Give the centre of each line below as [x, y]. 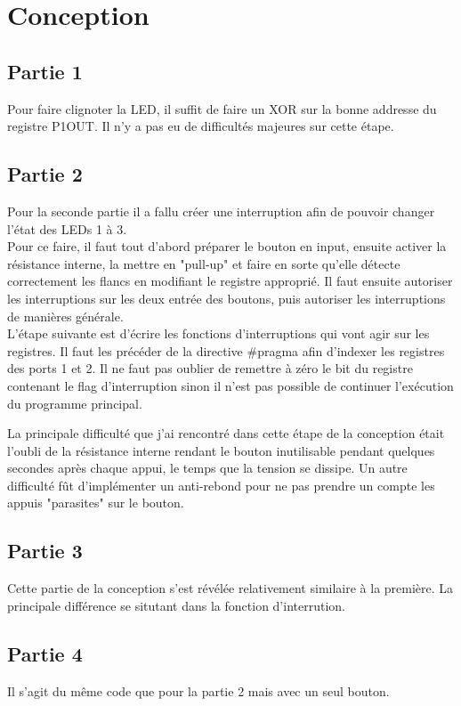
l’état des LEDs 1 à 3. [67, 228]
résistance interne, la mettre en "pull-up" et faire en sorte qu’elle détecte [204, 263]
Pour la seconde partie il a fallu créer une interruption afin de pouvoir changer [221, 211]
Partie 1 [45, 71]
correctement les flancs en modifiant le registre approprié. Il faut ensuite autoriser [230, 281]
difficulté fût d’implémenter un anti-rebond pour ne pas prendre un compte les [221, 485]
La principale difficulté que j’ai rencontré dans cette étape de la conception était [226, 433]
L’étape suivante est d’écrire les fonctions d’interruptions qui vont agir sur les [218, 333]
